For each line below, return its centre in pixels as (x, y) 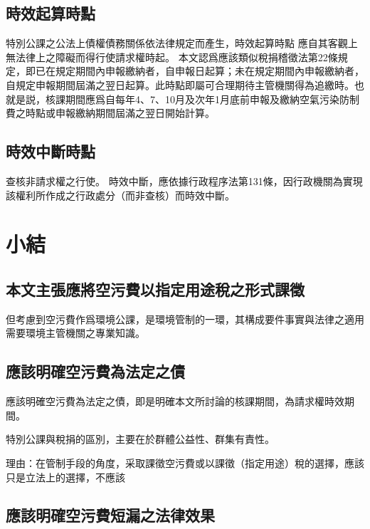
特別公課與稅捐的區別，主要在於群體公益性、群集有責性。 (140, 439)
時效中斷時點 (51, 151)
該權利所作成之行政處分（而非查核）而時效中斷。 (120, 195)
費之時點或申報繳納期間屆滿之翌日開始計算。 (110, 113)
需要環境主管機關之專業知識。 (75, 333)
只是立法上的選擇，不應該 (65, 477)
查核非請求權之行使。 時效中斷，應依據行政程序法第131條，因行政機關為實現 (184, 180)
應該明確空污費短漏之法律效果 (110, 515)
